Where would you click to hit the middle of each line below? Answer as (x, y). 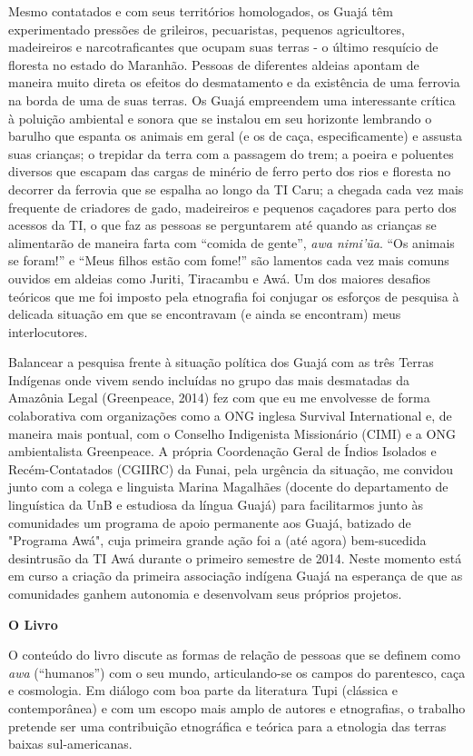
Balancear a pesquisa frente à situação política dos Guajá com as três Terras (221, 362)
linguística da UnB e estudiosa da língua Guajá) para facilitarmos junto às (216, 505)
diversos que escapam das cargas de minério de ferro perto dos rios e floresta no (230, 171)
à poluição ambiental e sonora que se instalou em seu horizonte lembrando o (220, 118)
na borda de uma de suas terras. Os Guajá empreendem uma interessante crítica (232, 99)
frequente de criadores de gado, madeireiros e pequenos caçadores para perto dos (232, 207)
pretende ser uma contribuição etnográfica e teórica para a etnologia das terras (227, 726)
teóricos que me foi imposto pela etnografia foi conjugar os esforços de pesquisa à (234, 296)
